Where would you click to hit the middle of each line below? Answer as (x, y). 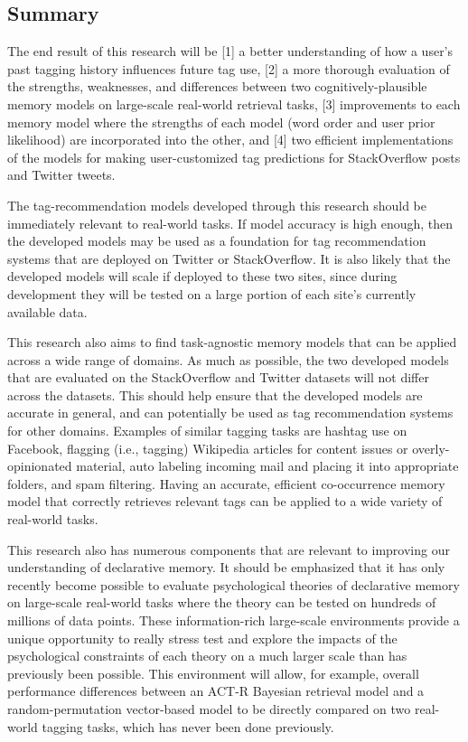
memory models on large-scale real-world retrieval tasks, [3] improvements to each (234, 103)
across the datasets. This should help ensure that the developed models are (215, 394)
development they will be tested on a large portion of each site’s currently (212, 293)
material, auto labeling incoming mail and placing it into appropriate (267, 466)
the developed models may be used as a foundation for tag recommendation (217, 241)
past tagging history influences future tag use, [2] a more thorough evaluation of (229, 68)
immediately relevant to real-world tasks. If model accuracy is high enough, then (230, 223)
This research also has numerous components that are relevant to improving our (229, 549)
